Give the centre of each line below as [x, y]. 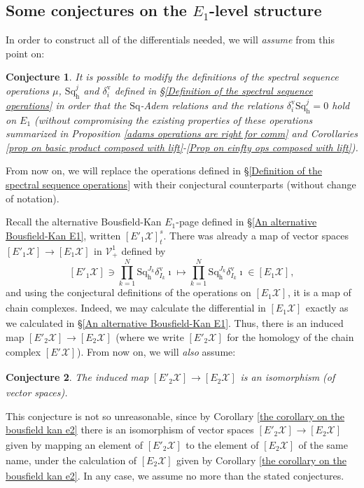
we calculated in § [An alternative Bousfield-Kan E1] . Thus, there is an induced [175, 323]
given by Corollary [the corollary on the [261, 460]
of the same [323, 445]
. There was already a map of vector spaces [256, 235]
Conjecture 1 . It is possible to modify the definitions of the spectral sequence [172, 77]
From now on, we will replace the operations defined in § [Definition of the [164, 170]
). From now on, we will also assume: [156, 352]
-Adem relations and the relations [212, 105]
